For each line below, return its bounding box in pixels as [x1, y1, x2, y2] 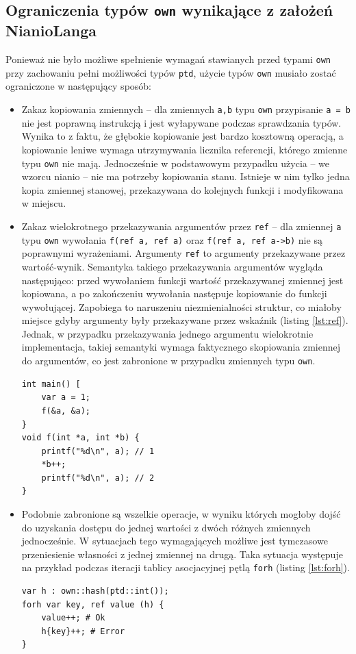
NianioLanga [5, 20, 97, 41]
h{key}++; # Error [41, 626, 125, 636]
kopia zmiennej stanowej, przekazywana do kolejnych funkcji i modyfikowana [21, 182, 344, 197]
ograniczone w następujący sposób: [5, 79, 151, 93]
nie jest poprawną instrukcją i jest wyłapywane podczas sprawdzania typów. [21, 115, 342, 129]
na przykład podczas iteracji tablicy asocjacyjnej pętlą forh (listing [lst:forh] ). [21, 560, 350, 575]
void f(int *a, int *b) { [21, 433, 140, 443]
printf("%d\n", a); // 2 [41, 473, 155, 483]
